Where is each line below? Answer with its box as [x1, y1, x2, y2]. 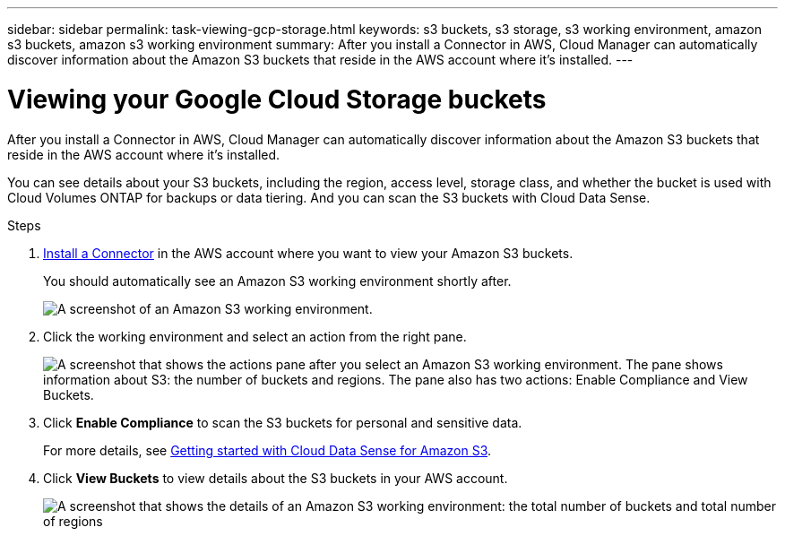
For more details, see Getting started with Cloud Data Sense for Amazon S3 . [43, 442, 492, 458]
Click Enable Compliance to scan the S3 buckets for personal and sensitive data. [43, 414, 522, 430]
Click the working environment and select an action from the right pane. [43, 328, 467, 344]
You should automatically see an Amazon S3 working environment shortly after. [43, 272, 512, 289]
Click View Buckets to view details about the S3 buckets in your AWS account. [43, 470, 508, 486]
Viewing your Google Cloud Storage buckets [7, 83, 547, 115]
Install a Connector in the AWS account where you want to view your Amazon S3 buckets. [43, 245, 574, 261]
